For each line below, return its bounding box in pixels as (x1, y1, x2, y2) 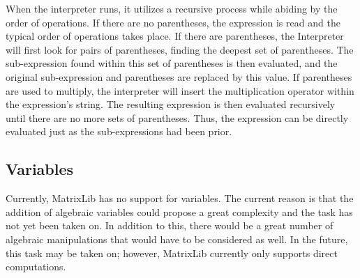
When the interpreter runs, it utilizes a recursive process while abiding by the (6, 1, 338, 15)
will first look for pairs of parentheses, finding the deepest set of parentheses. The (6, 42, 354, 56)
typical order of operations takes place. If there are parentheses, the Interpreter (6, 29, 344, 43)
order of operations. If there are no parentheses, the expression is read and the (6, 15, 340, 29)
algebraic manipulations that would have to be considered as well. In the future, (6, 231, 348, 246)
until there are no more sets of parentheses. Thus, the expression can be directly (6, 110, 349, 125)
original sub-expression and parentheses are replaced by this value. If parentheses (6, 69, 352, 84)
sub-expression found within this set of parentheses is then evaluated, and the (6, 56, 338, 70)
